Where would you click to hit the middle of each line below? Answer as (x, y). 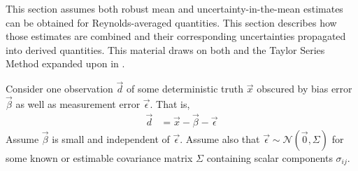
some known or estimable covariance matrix (99, 157)
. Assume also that (220, 138)
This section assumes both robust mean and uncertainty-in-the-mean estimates (174, 8)
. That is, (170, 104)
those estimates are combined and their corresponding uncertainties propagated (176, 36)
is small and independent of (111, 138)
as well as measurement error (78, 104)
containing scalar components (270, 157)
